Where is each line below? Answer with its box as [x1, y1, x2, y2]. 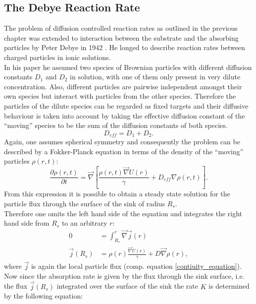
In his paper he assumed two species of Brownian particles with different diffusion [4, 61, 252, 72]
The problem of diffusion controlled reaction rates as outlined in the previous [4, 23, 238, 33]
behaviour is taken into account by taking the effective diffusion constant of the [4, 110, 245, 121]
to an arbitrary [61, 218, 107, 228]
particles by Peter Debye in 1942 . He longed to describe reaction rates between [4, 42, 245, 53]
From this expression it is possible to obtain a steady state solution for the [4, 188, 230, 199]
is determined [208, 281, 250, 291]
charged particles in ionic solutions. [4, 52, 111, 62]
